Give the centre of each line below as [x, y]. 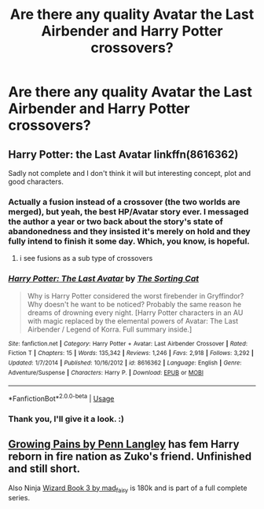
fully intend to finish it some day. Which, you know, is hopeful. [129, 241]
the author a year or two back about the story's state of [116, 222]
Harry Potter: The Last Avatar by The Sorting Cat [104, 279]
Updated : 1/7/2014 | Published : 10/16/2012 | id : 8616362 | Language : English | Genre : [125, 363]
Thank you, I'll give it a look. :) [66, 419]
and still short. [44, 469]
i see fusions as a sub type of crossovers [86, 258]
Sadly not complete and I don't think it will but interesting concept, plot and [130, 173]
